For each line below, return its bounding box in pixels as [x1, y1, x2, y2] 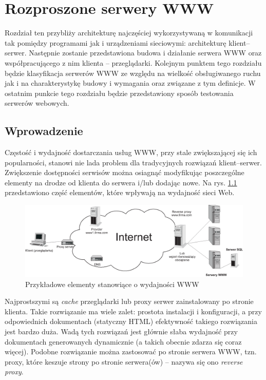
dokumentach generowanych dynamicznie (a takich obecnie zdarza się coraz [5, 336, 242, 347]
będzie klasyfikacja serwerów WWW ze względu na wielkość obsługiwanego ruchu [5, 67, 261, 78]
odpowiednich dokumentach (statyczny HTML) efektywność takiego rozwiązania [5, 316, 257, 327]
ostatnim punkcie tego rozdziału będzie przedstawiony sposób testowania [5, 87, 234, 98]
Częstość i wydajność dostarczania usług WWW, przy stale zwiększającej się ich [5, 147, 257, 158]
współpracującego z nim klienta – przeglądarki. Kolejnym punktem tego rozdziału [5, 57, 262, 68]
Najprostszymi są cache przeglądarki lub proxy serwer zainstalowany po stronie [5, 296, 254, 307]
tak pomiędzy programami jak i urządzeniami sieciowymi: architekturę [5, 37, 226, 48]
